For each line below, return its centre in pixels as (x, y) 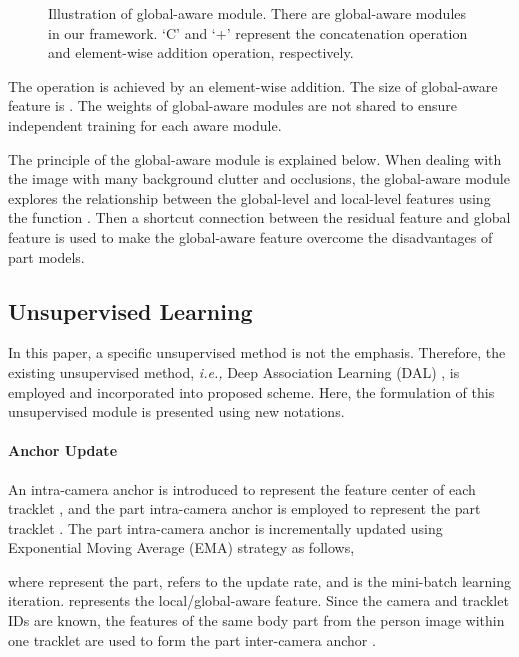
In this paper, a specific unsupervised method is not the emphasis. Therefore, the (257, 352)
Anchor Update (63, 450)
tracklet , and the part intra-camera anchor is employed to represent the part (244, 508)
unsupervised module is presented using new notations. (176, 411)
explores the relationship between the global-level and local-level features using (249, 197)
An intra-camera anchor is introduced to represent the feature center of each (242, 488)
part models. (46, 256)
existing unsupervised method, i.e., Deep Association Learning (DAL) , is (234, 371)
